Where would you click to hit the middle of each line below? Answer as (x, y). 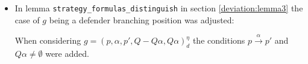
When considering (48, 40)
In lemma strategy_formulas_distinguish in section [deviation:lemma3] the (159, 8)
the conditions (219, 40)
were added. (67, 53)
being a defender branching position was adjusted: (142, 19)
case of (27, 19)
